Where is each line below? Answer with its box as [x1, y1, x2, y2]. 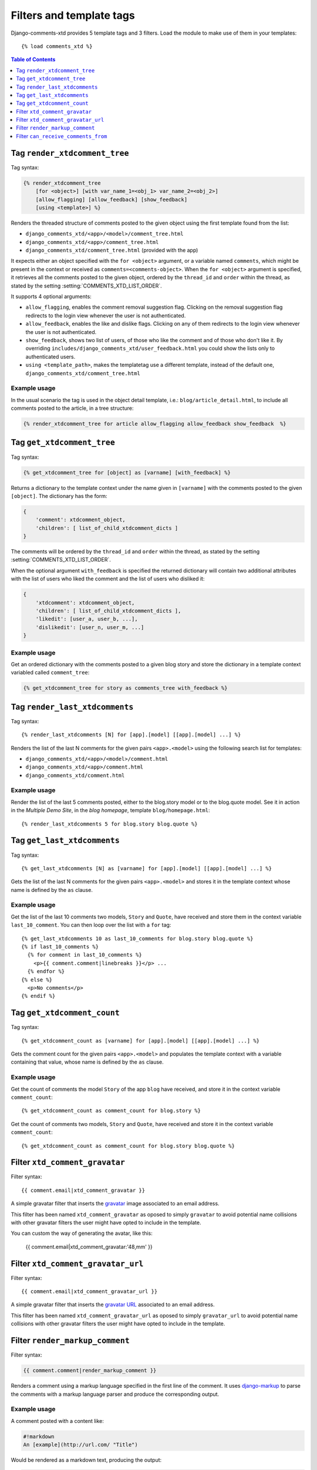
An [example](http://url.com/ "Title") [23, 1441, 138, 1448]
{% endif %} [21, 993, 56, 1000]
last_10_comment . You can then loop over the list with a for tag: [11, 921, 171, 928]
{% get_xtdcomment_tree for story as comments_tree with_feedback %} [23, 685, 228, 691]
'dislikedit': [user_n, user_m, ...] [35, 624, 144, 630]
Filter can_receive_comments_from [16, 132, 107, 139]
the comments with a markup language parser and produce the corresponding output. [11, 1391, 220, 1398]
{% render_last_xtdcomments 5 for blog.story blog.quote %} [21, 820, 198, 827]
